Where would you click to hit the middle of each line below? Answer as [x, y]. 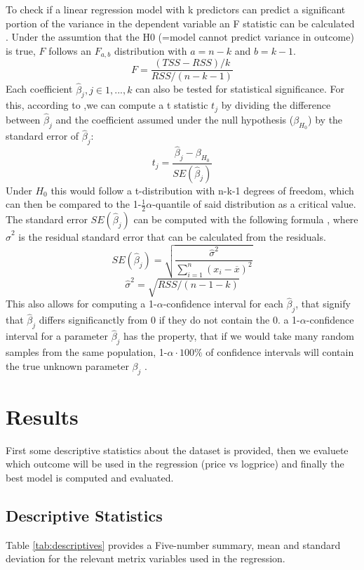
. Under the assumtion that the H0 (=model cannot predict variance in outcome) [180, 37]
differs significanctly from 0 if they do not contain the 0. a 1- [169, 320]
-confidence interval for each [223, 304]
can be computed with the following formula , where [246, 219]
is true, [21, 50]
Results [42, 416]
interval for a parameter [57, 336]
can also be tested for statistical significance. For [240, 89]
